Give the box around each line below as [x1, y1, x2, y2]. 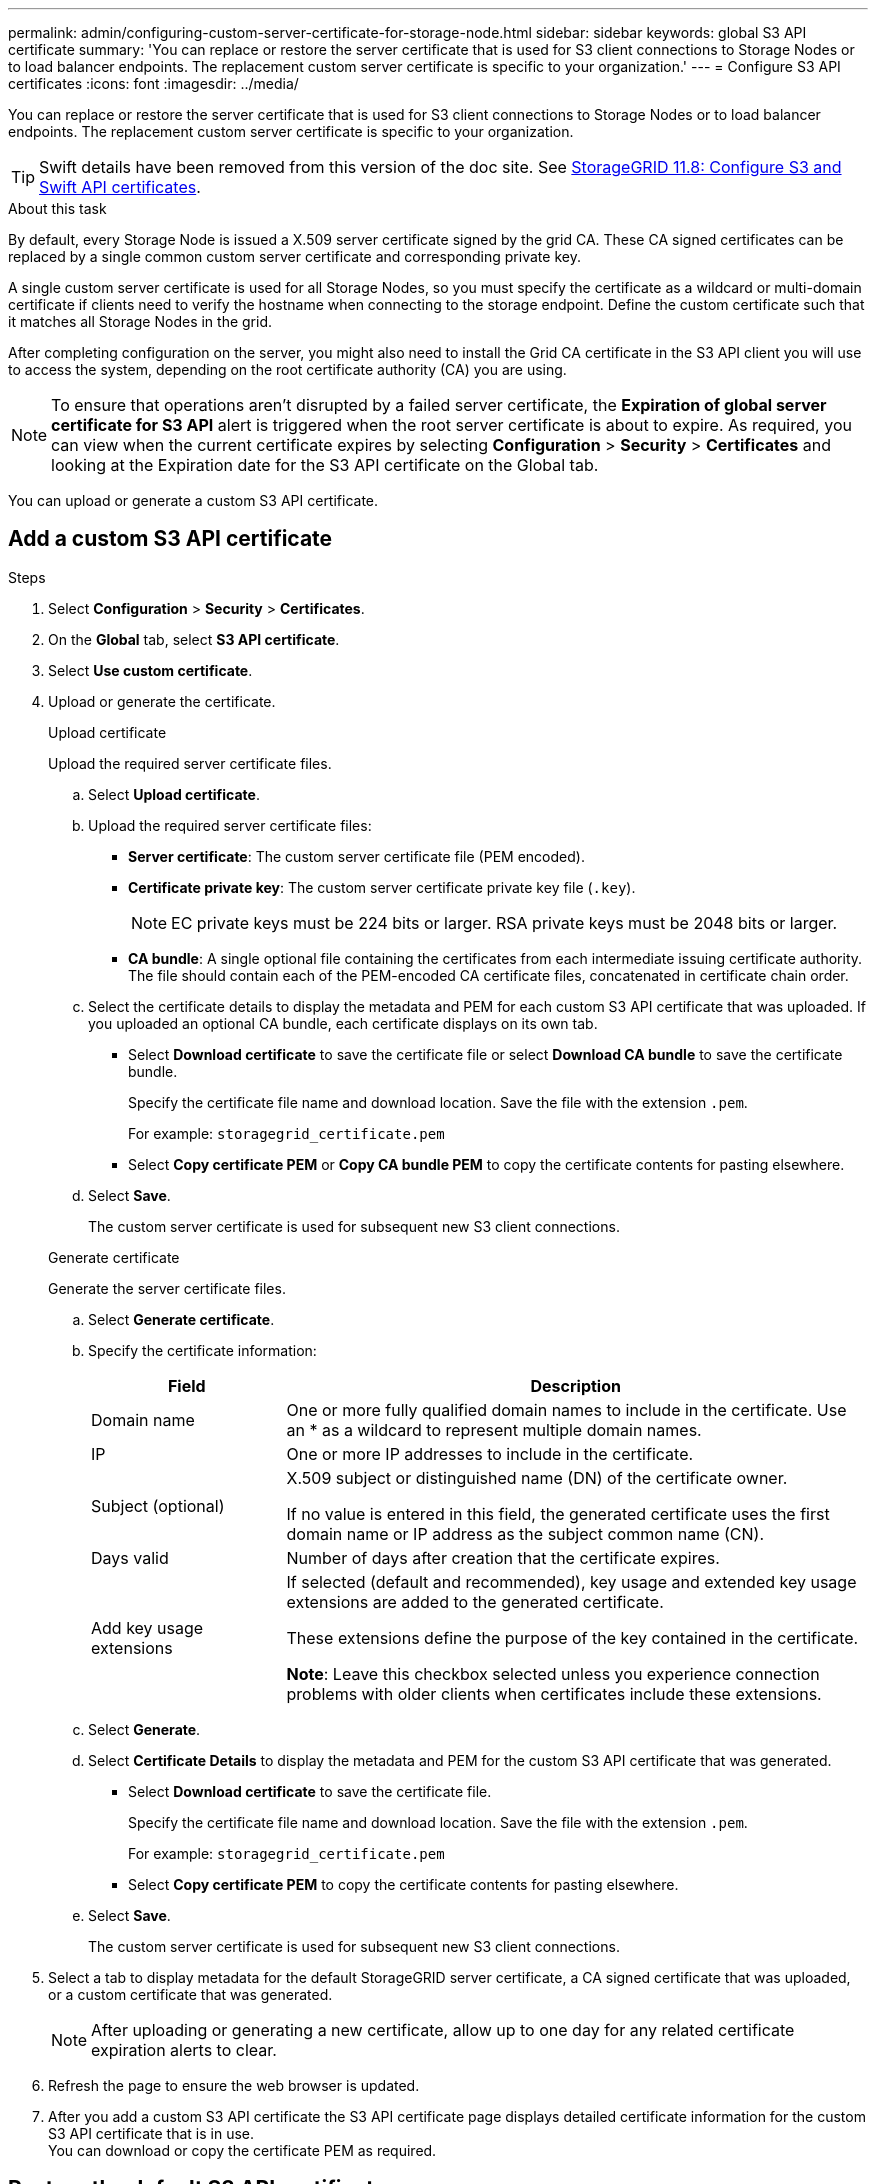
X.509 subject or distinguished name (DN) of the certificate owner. [286, 1467, 788, 1488]
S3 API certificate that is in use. [48, 2124, 255, 2142]
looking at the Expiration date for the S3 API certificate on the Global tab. [51, 455, 599, 475]
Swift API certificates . [39, 177, 201, 197]
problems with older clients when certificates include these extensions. [286, 1683, 822, 1704]
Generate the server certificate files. [48, 1279, 286, 1297]
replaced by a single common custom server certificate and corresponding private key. [8, 248, 581, 265]
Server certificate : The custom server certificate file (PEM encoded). [128, 847, 585, 865]
